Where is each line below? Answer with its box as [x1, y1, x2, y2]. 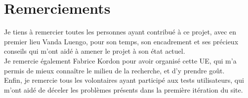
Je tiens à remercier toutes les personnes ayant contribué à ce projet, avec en [4, 27, 237, 37]
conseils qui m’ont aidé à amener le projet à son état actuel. [4, 46, 185, 56]
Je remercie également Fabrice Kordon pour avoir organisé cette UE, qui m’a [4, 55, 237, 65]
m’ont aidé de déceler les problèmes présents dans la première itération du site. [4, 84, 243, 95]
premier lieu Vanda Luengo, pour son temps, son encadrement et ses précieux [4, 36, 239, 46]
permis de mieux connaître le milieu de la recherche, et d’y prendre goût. [4, 65, 225, 75]
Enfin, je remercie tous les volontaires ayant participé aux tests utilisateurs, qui [4, 75, 244, 85]
